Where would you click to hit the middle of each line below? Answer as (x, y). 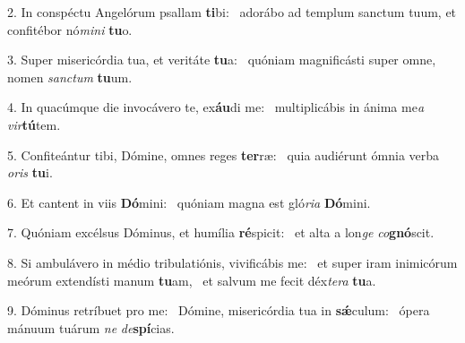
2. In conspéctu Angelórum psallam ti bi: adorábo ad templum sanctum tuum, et (232, 12)
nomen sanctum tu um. (70, 77)
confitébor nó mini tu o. (70, 29)
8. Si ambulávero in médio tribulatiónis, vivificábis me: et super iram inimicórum (232, 262)
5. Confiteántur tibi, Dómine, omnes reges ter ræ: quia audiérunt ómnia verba (224, 154)
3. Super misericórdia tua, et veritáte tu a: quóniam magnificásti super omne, (222, 60)
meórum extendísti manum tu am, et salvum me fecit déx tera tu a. (192, 280)
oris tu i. (30, 172)
